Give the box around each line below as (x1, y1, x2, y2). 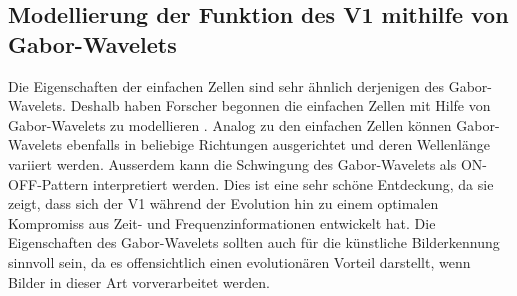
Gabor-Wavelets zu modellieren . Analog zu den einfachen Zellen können (8, 114, 452, 135)
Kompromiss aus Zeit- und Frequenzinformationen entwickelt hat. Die (8, 212, 436, 233)
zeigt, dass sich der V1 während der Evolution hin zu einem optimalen (8, 193, 439, 214)
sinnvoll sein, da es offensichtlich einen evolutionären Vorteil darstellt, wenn (8, 251, 471, 272)
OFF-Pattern (8, 173, 89, 194)
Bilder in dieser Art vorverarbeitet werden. (8, 271, 270, 292)
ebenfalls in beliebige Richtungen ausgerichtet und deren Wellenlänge (66, 134, 490, 155)
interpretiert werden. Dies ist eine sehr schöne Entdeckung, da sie (93, 173, 494, 194)
